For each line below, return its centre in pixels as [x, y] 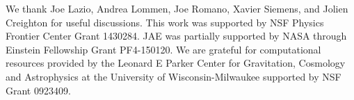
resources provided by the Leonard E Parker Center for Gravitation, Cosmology [176, 63]
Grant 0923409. [38, 90]
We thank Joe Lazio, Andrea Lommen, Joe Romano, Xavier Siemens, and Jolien [177, 8]
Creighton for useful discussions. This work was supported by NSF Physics [165, 22]
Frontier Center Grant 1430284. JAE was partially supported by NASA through [176, 36]
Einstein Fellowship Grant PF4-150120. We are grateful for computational [163, 49]
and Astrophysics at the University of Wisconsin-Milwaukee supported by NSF [174, 76]
